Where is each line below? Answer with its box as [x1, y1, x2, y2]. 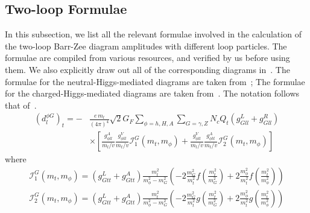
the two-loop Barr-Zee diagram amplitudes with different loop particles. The [5, 39, 287, 52]
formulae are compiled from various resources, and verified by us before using [5, 51, 290, 64]
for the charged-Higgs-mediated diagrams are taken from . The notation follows [5, 87, 300, 100]
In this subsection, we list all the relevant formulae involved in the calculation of [5, 28, 302, 40]
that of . [5, 98, 37, 111]
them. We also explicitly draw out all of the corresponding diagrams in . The [5, 63, 290, 75]
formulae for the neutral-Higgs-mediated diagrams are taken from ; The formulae [5, 75, 305, 87]
